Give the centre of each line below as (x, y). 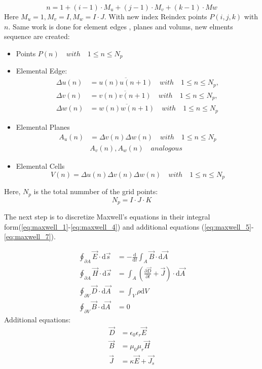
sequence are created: (37, 36)
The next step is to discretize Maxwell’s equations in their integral (107, 216)
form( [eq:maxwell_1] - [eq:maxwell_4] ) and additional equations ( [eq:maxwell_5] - (129, 226)
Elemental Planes (43, 126)
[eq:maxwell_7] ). (30, 236)
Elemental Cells (40, 166)
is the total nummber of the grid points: (96, 191)
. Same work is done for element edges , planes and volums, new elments (121, 26)
